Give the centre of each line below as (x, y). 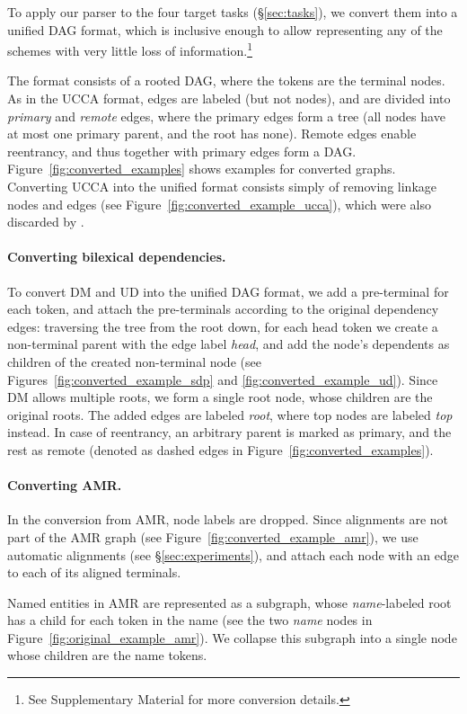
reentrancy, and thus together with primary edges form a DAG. (182, 151)
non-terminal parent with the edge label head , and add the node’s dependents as (229, 344)
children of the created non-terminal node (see (134, 361)
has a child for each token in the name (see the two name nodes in (190, 620)
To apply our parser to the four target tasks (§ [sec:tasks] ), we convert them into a (233, 12)
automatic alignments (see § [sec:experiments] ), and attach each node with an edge (233, 554)
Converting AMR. (65, 485)
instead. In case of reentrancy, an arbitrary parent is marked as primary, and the (229, 432)
